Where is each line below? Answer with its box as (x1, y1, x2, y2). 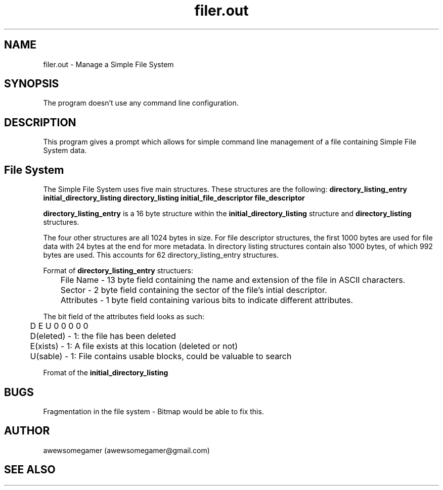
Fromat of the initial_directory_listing (43, 368, 168, 377)
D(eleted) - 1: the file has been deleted (30, 331, 176, 341)
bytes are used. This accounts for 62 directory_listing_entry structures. (43, 251, 279, 260)
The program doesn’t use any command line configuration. (43, 99, 239, 108)
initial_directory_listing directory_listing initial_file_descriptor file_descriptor (43, 193, 305, 203)
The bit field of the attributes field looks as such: (43, 312, 204, 321)
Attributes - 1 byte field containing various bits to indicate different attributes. (60, 295, 353, 306)
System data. (43, 146, 87, 155)
